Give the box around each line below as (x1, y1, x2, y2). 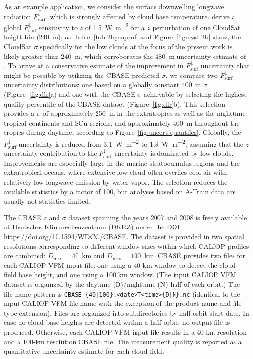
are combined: (4, 250, 46, 261)
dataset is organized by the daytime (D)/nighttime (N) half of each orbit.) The (4, 279, 240, 289)
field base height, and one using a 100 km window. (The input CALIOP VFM (4, 269, 236, 280)
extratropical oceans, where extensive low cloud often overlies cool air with (4, 167, 227, 177)
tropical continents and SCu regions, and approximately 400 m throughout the (4, 117, 240, 128)
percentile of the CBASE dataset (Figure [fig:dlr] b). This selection (27, 98, 226, 109)
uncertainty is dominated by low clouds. (114, 148, 234, 158)
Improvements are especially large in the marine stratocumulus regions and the (4, 157, 240, 168)
